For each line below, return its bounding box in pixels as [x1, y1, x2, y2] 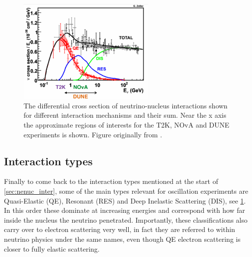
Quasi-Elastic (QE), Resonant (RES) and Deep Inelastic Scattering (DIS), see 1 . [4, 195, 246, 206]
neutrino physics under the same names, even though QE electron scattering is [4, 234, 241, 244]
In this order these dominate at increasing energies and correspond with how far [4, 205, 245, 215]
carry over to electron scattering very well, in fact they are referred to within [4, 224, 235, 234]
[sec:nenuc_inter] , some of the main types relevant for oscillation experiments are [4, 186, 249, 196]
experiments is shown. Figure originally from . [24, 129, 162, 139]
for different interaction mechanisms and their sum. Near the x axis [24, 110, 226, 120]
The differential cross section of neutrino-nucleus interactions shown [24, 100, 228, 110]
